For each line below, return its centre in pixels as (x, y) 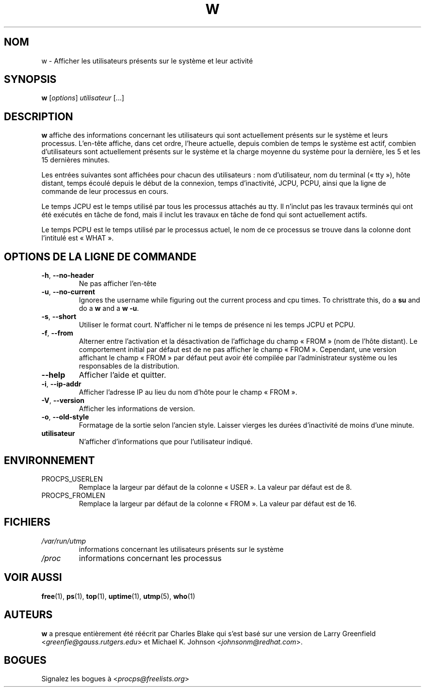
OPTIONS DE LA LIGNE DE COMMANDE (100, 257)
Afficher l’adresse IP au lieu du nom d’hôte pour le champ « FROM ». (188, 392)
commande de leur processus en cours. (105, 192)
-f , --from (57, 333)
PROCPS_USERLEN (72, 479)
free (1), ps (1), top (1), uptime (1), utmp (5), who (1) (118, 596)
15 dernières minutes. (76, 160)
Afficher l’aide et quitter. (123, 375)
